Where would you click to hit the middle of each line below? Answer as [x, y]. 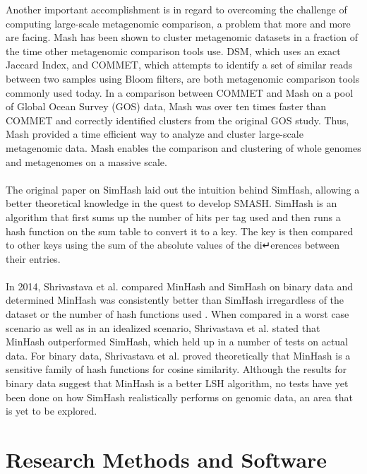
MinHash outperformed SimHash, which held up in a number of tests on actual [177, 342]
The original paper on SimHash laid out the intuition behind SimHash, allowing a [183, 189]
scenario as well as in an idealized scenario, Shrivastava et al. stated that [163, 327]
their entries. [33, 258]
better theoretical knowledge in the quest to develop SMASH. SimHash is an [172, 203]
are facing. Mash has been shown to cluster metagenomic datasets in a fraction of [182, 37]
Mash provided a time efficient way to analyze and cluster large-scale [155, 134]
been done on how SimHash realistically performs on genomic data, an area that [179, 397]
